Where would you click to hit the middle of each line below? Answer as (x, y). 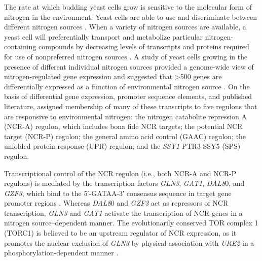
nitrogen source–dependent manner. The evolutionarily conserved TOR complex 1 (131, 223)
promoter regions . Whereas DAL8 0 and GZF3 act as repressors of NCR (116, 203)
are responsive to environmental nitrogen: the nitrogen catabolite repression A (125, 116)
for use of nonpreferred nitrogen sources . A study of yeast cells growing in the (126, 56)
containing (20, 46)
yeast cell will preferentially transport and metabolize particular (104, 36)
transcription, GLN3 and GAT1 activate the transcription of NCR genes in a (123, 213)
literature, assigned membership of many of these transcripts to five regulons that (131, 106)
